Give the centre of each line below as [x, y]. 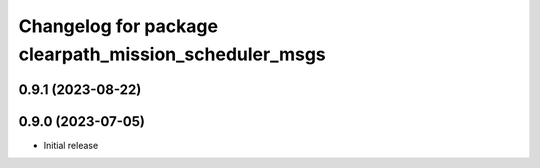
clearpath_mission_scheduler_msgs [172, 54]
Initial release [71, 145]
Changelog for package [118, 26]
